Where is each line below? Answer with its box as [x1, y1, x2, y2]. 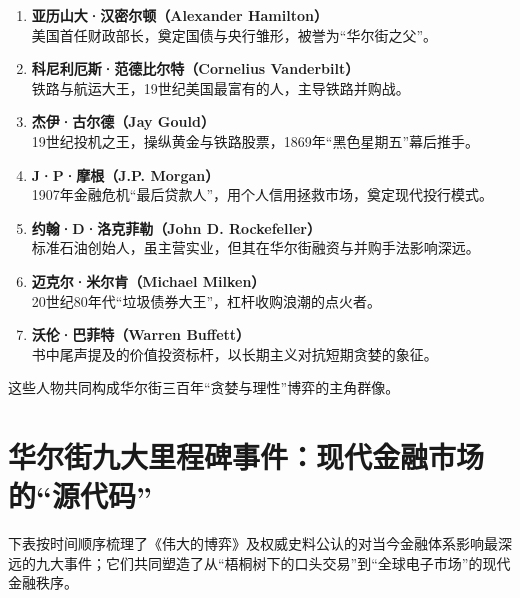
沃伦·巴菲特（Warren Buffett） [31, 324, 251, 345]
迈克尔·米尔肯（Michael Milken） [31, 270, 266, 291]
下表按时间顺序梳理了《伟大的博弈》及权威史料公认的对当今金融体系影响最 [8, 533, 498, 554]
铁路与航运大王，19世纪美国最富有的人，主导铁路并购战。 [31, 77, 410, 98]
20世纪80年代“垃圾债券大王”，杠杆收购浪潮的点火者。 [31, 290, 382, 311]
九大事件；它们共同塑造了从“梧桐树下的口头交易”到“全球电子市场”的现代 [35, 552, 511, 573]
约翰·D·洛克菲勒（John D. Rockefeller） [31, 217, 321, 238]
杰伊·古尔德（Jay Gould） [31, 111, 215, 132]
